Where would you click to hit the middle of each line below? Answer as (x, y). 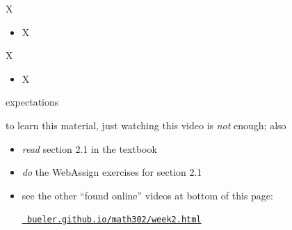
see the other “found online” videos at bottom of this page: (147, 195)
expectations (32, 102)
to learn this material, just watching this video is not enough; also (146, 125)
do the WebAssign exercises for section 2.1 (112, 172)
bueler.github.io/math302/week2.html (114, 220)
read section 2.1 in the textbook (89, 148)
